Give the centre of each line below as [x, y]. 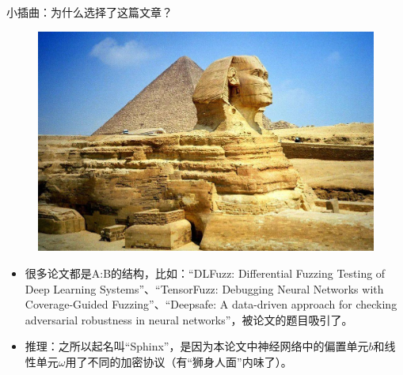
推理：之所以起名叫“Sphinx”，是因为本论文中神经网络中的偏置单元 [197, 346]
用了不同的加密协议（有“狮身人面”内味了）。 [179, 361]
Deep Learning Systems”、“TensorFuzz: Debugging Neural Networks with [204, 288]
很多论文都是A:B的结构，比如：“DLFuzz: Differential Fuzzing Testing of [205, 273]
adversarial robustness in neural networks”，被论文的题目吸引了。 [189, 319]
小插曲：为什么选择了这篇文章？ [89, 12]
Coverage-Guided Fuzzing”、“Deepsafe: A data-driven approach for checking [211, 304]
